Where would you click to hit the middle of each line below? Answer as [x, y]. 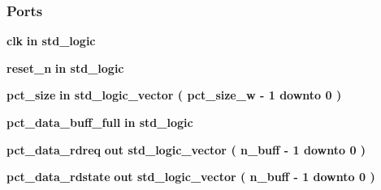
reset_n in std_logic [65, 68]
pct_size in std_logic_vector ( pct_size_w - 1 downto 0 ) [174, 95]
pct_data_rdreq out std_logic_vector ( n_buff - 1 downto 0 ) [186, 149]
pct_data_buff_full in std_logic [100, 122]
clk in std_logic [51, 41]
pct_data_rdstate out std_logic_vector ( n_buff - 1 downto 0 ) [191, 177]
